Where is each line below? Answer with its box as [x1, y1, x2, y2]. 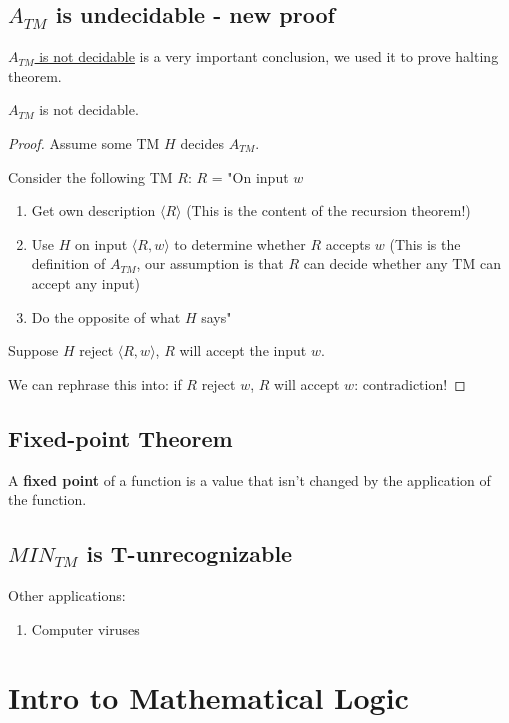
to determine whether [174, 233, 306, 254]
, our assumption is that [136, 253, 284, 274]
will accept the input [179, 340, 307, 361]
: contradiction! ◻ [354, 373, 466, 394]
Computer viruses [31, 618, 140, 639]
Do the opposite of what [31, 306, 181, 327]
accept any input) [31, 272, 140, 293]
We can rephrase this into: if [8, 373, 182, 394]
